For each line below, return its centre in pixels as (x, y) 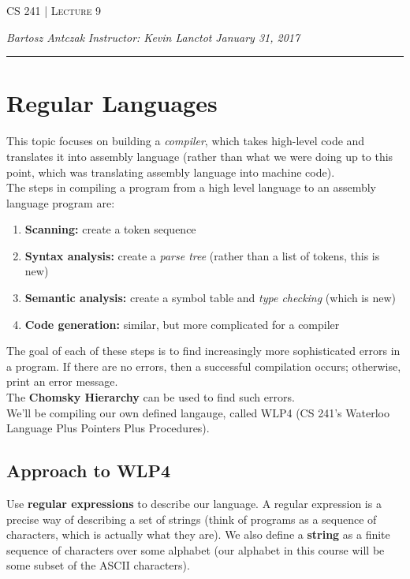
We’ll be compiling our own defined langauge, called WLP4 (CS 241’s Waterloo (198, 412)
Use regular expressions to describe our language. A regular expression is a (194, 504)
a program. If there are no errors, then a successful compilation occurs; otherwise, (204, 366)
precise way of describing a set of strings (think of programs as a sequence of (192, 519)
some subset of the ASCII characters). (98, 565)
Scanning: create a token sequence (110, 229)
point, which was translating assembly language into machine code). (171, 172)
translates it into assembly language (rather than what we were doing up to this (200, 156)
